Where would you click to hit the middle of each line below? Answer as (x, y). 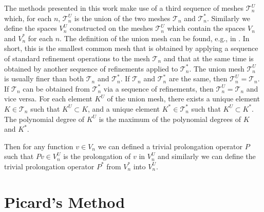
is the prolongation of (97, 156)
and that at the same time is (209, 58)
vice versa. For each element (48, 99)
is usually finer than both (44, 78)
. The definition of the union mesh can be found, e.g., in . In (155, 38)
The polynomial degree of (44, 119)
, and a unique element (124, 108)
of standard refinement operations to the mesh (77, 58)
